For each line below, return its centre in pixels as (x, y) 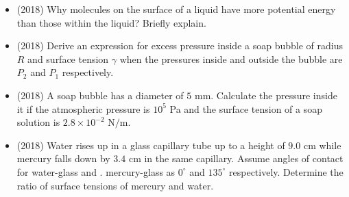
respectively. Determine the (286, 171)
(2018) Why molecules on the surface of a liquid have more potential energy (176, 9)
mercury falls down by (63, 158)
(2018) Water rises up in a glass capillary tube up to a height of (151, 145)
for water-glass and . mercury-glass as (96, 171)
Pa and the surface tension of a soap (246, 108)
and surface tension (68, 58)
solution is (38, 122)
